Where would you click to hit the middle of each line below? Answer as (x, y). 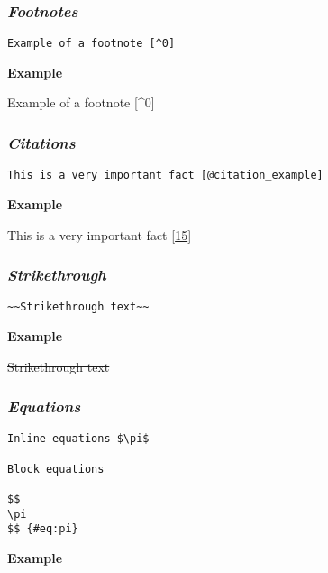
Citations (41, 142)
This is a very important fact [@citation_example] (165, 176)
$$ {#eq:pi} (43, 529)
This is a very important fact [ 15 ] (100, 234)
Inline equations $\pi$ (78, 439)
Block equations (56, 469)
